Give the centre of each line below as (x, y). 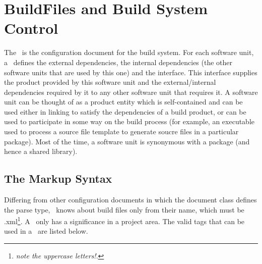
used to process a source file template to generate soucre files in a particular (121, 131)
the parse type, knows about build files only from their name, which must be (124, 209)
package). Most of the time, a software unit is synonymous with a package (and (127, 141)
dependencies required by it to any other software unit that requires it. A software (131, 92)
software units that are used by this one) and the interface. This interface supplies (131, 72)
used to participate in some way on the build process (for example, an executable (129, 121)
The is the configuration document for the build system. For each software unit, (129, 52)
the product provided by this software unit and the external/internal (110, 82)
